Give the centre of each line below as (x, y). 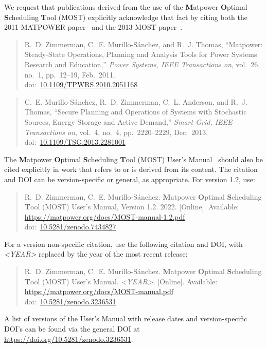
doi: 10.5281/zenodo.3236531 (70, 301)
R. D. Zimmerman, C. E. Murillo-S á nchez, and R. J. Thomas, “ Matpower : (144, 44)
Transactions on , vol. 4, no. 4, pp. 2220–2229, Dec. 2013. (116, 132)
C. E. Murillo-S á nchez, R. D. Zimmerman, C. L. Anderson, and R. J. (136, 101)
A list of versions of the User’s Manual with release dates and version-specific (126, 318)
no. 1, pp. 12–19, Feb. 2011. (70, 74)
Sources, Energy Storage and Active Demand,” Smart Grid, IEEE (128, 121)
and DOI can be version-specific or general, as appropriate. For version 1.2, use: (130, 179)
